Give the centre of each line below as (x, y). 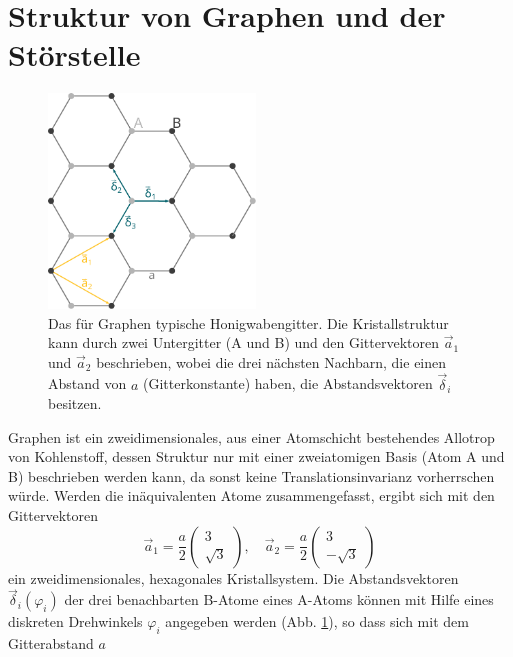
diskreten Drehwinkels (75, 621)
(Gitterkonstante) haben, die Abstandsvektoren (287, 383)
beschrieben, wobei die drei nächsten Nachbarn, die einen (271, 361)
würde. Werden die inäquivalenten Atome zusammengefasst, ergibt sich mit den (251, 495)
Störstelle (74, 54)
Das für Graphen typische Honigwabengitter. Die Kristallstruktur (248, 322)
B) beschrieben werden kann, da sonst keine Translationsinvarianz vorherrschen (251, 475)
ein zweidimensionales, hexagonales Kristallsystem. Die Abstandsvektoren (233, 577)
